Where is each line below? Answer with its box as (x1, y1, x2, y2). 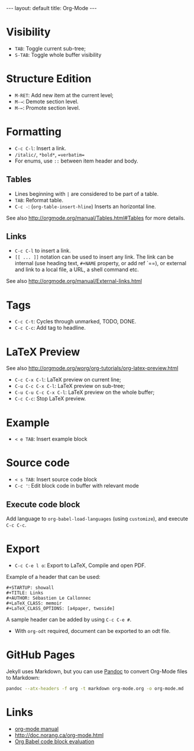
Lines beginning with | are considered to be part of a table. (14, 190, 159, 197)
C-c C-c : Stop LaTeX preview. (14, 395, 86, 402)
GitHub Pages (6, 648, 75, 662)
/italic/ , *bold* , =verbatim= (14, 151, 85, 158)
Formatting (6, 125, 62, 139)
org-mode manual (14, 725, 59, 732)
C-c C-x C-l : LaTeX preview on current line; (14, 376, 121, 383)
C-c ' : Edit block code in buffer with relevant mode (14, 482, 139, 489)
